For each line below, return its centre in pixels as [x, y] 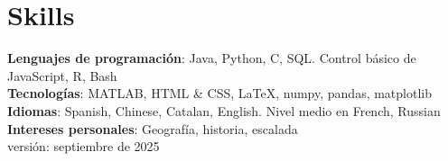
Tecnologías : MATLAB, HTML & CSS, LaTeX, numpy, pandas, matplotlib [220, 93]
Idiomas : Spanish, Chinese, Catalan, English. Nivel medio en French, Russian [224, 110]
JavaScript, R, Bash [62, 75]
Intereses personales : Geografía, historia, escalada [153, 128]
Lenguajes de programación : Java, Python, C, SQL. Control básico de [212, 58]
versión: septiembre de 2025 [84, 146]
